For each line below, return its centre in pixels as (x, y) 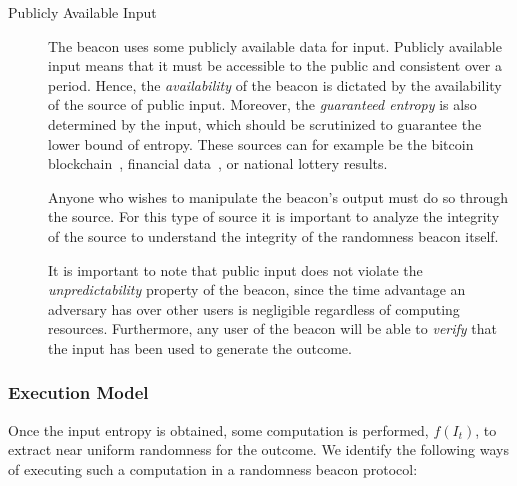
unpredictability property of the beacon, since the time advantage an (257, 289)
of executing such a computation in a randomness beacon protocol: (213, 468)
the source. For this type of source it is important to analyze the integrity (274, 216)
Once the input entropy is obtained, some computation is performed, (218, 429)
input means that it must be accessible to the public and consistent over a (275, 65)
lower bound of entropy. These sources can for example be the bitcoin (261, 143)
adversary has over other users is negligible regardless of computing (254, 308)
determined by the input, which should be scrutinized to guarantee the (265, 123)
